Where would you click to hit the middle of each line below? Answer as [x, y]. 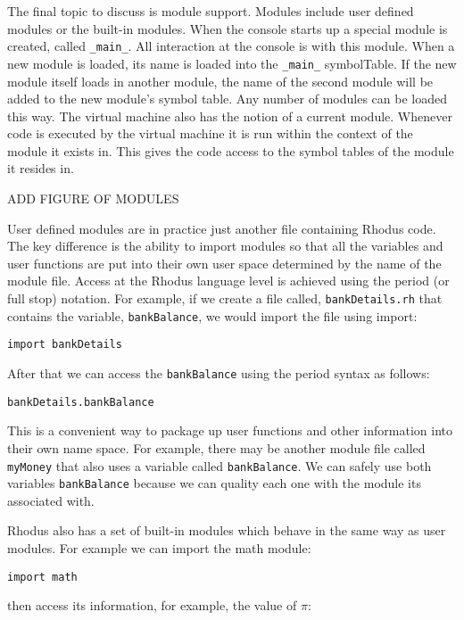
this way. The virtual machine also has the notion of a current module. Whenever [230, 116]
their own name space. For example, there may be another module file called [216, 447]
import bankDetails [65, 345]
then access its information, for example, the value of [152, 605]
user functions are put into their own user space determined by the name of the [224, 263]
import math [42, 577]
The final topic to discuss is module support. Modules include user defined [211, 11]
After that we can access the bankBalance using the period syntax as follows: [219, 373]
